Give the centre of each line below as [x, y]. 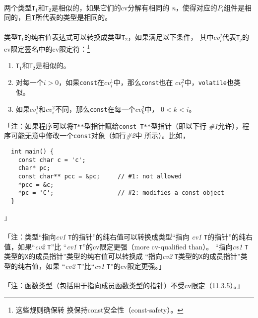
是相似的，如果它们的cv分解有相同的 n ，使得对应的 [134, 7]
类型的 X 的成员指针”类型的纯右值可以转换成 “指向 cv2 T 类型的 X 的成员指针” [122, 256]
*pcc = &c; [36, 185]
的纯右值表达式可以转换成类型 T [75, 37]
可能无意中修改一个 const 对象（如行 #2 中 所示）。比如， [100, 135]
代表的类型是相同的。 [77, 17]
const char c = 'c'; [52, 160]
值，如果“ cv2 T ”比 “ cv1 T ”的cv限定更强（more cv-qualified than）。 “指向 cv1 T [126, 246]
